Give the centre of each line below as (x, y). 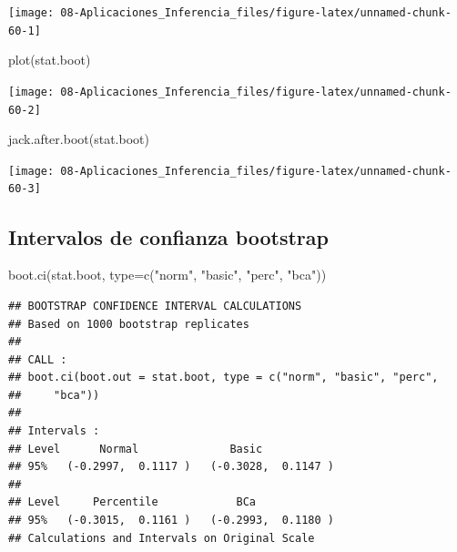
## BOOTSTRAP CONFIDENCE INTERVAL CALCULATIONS (155, 306)
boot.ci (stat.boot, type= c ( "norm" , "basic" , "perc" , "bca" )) (168, 275)
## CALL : (38, 359)
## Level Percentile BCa (132, 502)
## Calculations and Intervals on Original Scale (162, 538)
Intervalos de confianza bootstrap (168, 236)
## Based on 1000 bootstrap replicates (129, 324)
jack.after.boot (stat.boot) (79, 139)
